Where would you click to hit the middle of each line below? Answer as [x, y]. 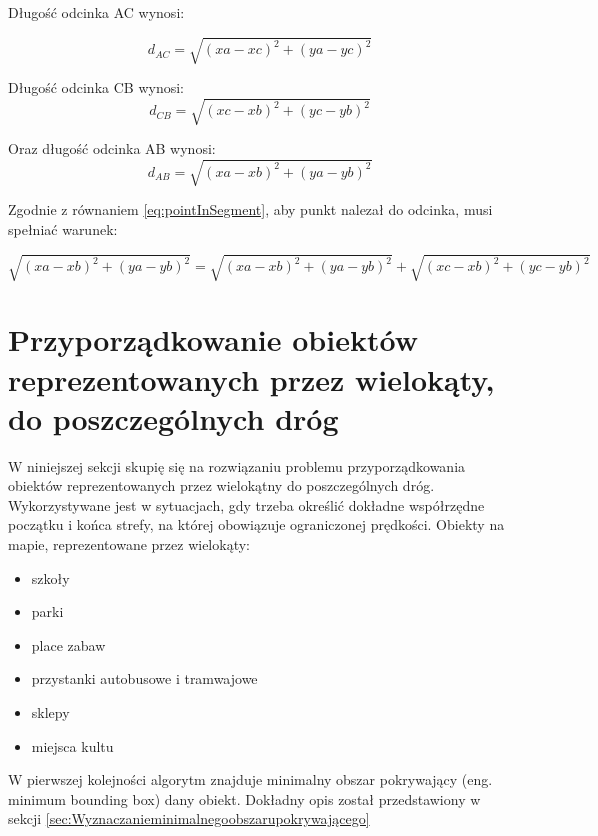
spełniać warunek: [63, 229]
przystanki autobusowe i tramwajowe [144, 678]
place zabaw [68, 644]
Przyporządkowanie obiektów [213, 339]
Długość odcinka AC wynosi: [96, 12]
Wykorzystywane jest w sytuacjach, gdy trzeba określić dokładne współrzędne [246, 504]
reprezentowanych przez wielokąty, [251, 378]
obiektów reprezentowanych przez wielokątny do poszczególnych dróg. [221, 485]
